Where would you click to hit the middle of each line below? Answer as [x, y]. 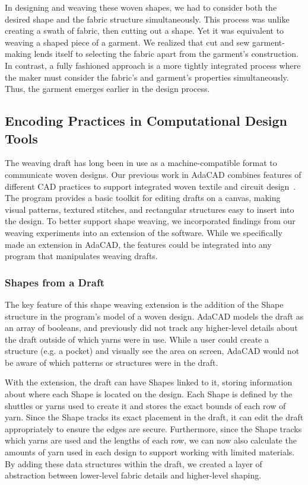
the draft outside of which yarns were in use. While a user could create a [137, 339]
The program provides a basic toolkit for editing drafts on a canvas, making [143, 198]
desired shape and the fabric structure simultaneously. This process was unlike [147, 19]
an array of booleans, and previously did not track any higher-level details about [151, 328]
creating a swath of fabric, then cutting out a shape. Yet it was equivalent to [145, 31]
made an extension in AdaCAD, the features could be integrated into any [138, 244]
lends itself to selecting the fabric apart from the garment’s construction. [166, 54]
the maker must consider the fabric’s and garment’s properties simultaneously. [147, 77]
